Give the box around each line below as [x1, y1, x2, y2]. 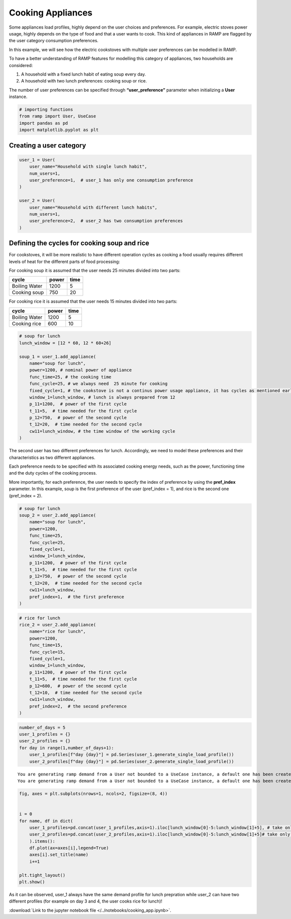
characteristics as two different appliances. [9, 454, 96, 460]
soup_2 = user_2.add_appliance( [19, 512, 97, 518]
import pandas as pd [19, 120, 68, 126]
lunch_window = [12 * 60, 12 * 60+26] [19, 340, 112, 345]
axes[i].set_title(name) [29, 852, 89, 857]
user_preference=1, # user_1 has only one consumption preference [29, 177, 194, 183]
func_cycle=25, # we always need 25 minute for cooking [29, 381, 168, 387]
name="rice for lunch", [29, 629, 86, 634]
